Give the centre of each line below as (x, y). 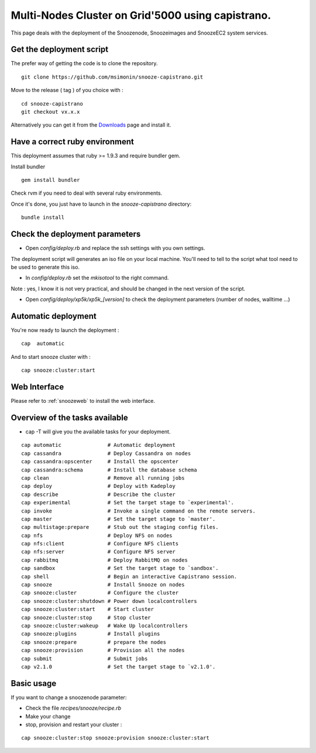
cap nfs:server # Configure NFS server (98, 552)
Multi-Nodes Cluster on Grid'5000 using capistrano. (141, 15)
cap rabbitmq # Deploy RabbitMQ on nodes (105, 560)
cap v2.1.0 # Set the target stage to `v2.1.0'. (118, 666)
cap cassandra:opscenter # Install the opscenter (100, 462)
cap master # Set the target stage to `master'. (118, 519)
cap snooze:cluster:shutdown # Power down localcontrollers (109, 601)
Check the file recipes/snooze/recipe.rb (73, 708)
